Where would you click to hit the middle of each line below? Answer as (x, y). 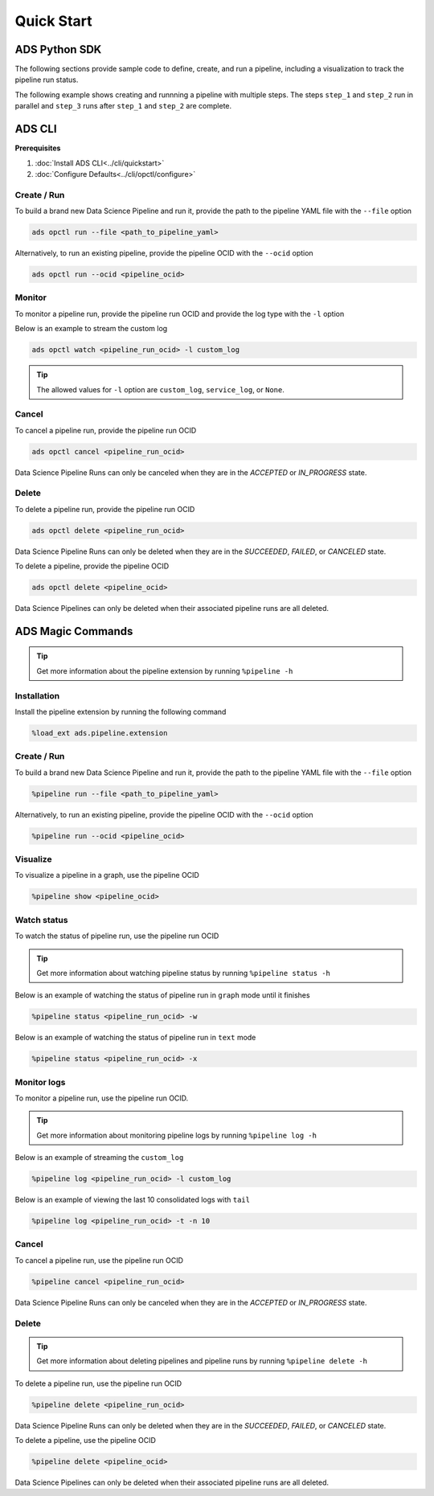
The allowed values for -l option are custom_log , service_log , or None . (160, 389)
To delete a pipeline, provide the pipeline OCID (92, 566)
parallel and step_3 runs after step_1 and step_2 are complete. (123, 106)
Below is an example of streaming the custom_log (99, 1158)
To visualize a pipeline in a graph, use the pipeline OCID (107, 875)
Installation (37, 695)
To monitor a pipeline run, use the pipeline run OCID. (102, 1098)
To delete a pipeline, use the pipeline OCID (86, 1440)
